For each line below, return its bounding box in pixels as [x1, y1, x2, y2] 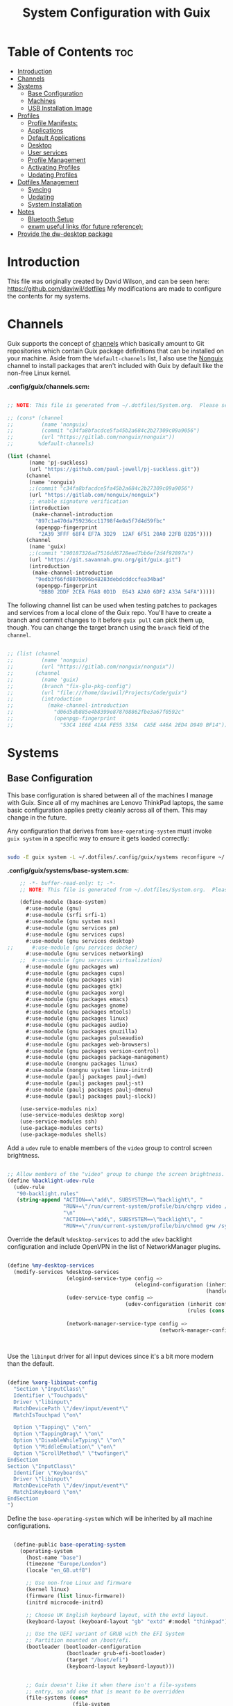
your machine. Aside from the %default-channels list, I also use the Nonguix [7, 353, 223, 362]
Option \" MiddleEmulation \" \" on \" [13, 1444, 116, 1451]
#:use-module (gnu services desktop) [25, 937, 135, 944]
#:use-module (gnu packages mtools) [25, 1009, 132, 1016]
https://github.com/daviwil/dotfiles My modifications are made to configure [7, 284, 222, 293]
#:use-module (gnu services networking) [25, 950, 144, 957]
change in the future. [7, 813, 67, 822]
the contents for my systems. [7, 292, 91, 300]
